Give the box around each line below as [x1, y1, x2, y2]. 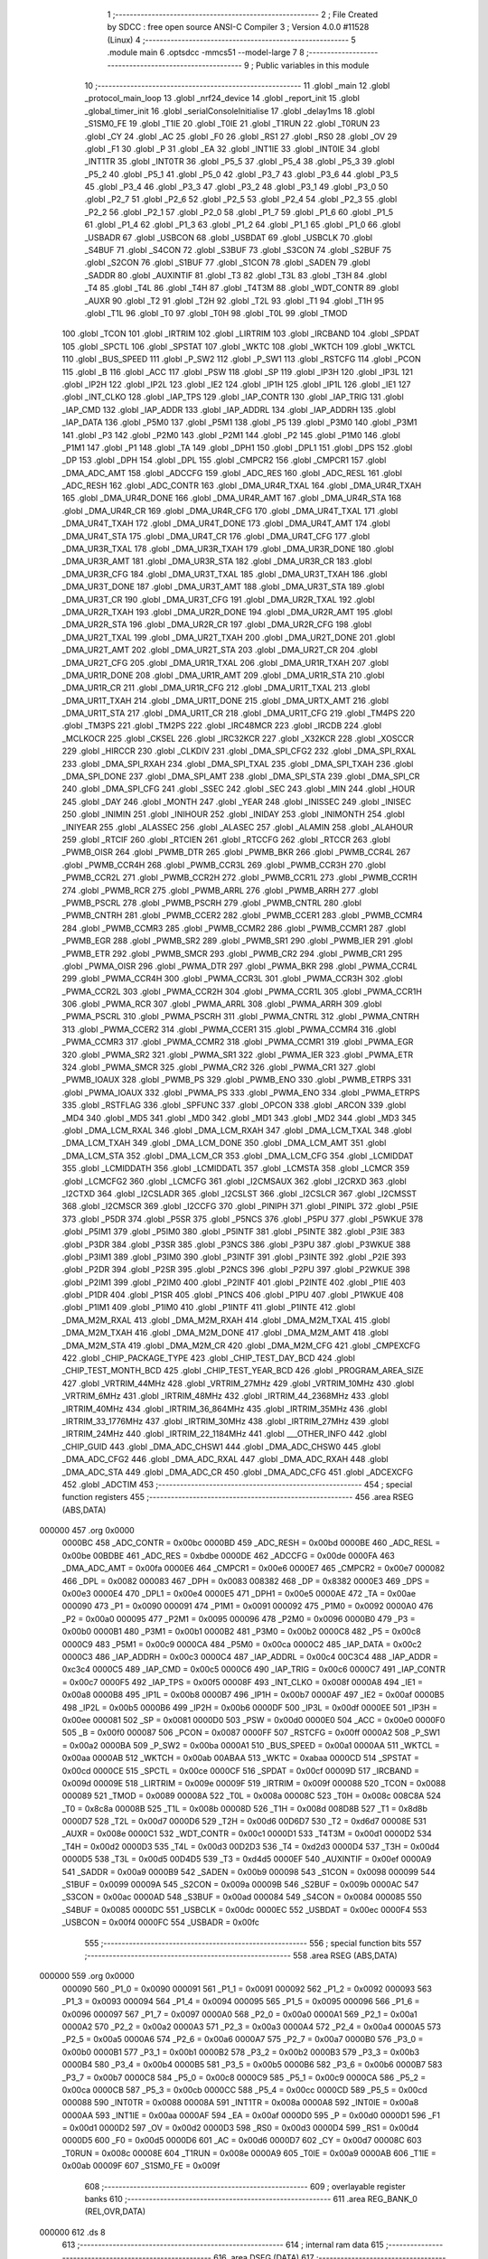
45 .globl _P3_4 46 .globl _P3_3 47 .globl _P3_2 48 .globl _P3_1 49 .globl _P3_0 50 [84, 182, 389, 192]
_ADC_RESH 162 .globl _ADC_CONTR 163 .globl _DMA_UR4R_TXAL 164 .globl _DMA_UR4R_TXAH [61, 480, 422, 492]
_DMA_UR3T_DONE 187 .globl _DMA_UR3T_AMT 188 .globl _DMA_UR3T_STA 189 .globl [61, 581, 385, 592]
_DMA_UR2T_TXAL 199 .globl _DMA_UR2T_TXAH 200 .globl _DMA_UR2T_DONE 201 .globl [61, 632, 396, 642]
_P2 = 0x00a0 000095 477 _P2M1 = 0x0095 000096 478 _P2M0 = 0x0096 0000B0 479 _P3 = [61, 1613, 416, 1624]
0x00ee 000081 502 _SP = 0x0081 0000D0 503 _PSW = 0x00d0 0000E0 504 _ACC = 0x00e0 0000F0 [61, 1714, 446, 1725]
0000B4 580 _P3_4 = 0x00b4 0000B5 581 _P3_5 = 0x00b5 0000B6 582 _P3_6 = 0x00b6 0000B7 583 [61, 2059, 443, 2070]
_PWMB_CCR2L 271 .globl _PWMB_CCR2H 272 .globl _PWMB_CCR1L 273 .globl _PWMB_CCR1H [61, 872, 418, 883]
